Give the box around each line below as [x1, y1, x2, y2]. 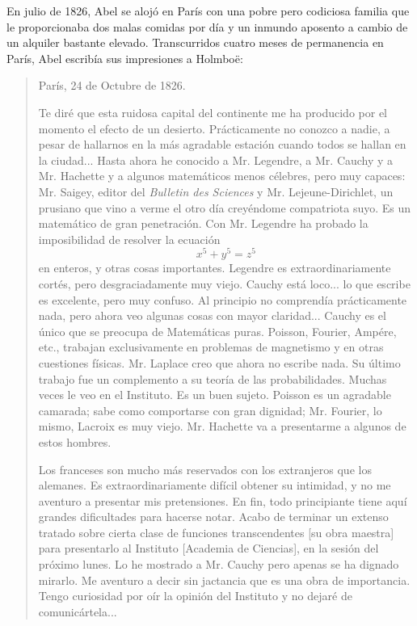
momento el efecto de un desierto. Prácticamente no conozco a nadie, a [38, 120, 390, 137]
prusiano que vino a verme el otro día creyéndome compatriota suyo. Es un [38, 199, 411, 216]
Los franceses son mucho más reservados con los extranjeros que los [38, 460, 372, 477]
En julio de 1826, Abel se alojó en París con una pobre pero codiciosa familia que [6, 2, 410, 19]
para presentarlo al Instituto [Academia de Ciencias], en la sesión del [38, 540, 379, 557]
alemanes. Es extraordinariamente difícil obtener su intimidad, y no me [38, 477, 391, 494]
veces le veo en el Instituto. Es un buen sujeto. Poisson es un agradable [38, 386, 391, 403]
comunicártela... [38, 603, 117, 620]
